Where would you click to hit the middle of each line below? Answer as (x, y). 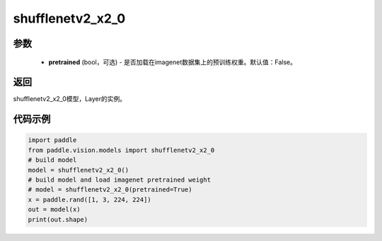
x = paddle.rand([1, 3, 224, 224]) (89, 199)
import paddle (52, 140)
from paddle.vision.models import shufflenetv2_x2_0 (121, 150)
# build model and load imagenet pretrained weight (120, 180)
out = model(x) (54, 210)
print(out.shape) (58, 219)
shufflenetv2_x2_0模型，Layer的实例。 (70, 99)
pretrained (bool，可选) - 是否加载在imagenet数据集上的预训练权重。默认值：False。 (173, 62)
